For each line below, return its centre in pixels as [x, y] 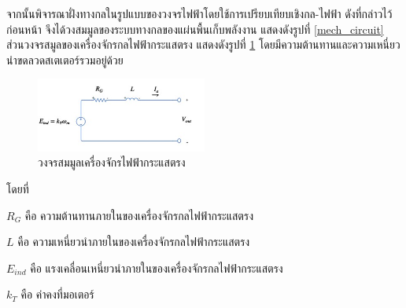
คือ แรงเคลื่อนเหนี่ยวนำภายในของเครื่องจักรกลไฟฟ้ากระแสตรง [157, 268]
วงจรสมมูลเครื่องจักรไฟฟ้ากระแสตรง [112, 162]
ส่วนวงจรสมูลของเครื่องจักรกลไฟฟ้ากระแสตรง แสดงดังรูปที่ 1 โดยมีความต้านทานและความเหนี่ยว [203, 44]
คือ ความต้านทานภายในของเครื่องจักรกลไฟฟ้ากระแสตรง [139, 215]
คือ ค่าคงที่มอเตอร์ [57, 294]
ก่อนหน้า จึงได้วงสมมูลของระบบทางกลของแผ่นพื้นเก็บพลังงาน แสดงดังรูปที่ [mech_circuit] [195, 29]
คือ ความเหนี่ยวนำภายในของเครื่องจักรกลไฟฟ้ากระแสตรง [134, 242]
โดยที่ [18, 189]
